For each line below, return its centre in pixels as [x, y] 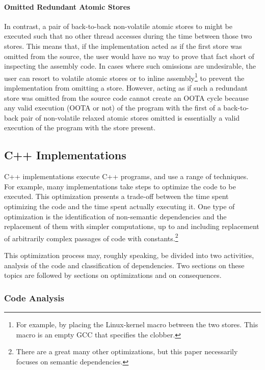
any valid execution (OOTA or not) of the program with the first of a [113, 108]
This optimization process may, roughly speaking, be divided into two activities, [129, 255]
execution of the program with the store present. [80, 127]
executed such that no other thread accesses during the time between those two [128, 36]
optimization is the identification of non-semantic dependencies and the [115, 216]
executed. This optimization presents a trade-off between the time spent [116, 196]
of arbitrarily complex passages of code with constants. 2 [91, 237]
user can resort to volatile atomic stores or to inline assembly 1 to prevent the [124, 77]
